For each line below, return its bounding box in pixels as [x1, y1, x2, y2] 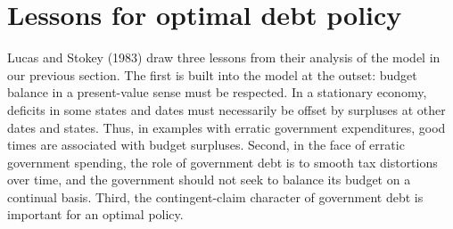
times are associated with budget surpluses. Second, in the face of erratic [7, 135, 405, 154]
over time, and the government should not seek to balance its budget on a [7, 170, 411, 189]
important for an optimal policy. [7, 205, 184, 224]
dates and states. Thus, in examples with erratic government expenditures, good [7, 118, 446, 136]
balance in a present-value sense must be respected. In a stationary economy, [7, 83, 427, 102]
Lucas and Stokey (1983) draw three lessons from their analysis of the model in [7, 48, 441, 67]
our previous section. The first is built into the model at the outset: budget [7, 65, 417, 84]
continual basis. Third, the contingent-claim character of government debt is [7, 187, 424, 206]
